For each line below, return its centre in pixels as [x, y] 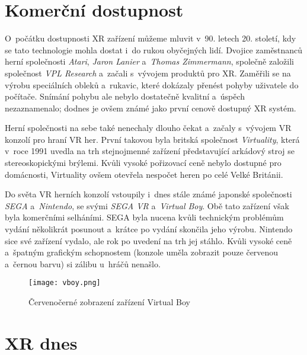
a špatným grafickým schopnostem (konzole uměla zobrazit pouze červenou [142, 252]
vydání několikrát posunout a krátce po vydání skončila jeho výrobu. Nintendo [149, 229]
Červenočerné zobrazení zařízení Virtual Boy [109, 302]
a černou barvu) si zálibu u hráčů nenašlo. [83, 263]
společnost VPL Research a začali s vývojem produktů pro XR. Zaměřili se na [148, 73]
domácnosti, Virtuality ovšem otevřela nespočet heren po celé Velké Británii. [144, 174]
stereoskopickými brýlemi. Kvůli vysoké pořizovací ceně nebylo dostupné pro [143, 163]
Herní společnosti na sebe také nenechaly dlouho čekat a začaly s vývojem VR [148, 128]
